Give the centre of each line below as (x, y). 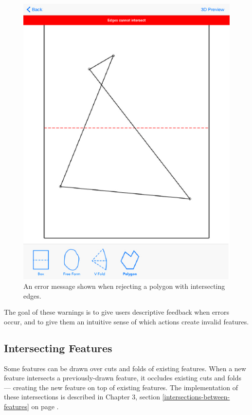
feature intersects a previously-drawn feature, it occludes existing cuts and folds (123, 378)
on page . (45, 406)
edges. (32, 295)
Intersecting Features (58, 348)
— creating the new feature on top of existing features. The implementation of (121, 387)
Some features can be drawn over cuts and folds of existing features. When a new (125, 368)
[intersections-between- (196, 397)
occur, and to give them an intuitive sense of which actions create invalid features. (126, 321)
